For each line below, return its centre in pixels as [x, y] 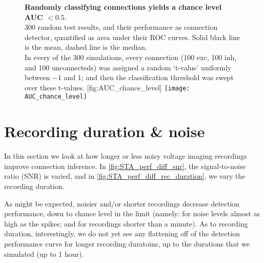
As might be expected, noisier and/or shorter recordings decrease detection [122, 203]
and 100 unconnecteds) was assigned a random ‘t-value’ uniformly [128, 67]
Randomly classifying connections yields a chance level [123, 7]
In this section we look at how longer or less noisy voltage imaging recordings [126, 156]
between [37, 77]
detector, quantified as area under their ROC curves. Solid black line [133, 37]
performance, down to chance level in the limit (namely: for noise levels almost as [132, 213]
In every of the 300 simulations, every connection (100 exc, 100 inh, [131, 57]
